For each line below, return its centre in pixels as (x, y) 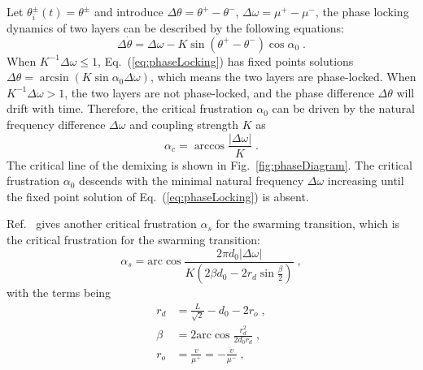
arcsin (54, 78)
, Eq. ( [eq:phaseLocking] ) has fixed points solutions (226, 60)
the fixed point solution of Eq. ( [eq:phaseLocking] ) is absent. (158, 196)
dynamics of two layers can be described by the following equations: (175, 27)
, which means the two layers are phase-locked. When (283, 77)
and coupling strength (184, 124)
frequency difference (56, 124)
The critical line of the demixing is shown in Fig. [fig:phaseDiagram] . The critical (209, 164)
